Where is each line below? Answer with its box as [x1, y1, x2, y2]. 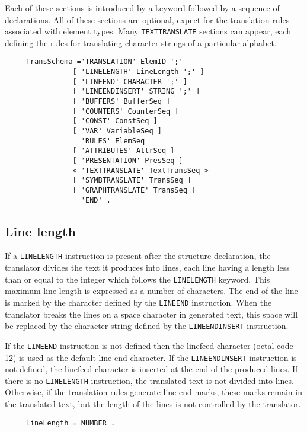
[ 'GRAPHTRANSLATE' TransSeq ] [72, 185, 196, 194]
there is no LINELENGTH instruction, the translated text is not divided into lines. [5, 374, 294, 386]
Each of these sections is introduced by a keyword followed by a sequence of [5, 2, 280, 14]
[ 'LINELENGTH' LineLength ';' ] [72, 68, 204, 76]
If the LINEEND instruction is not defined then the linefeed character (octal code [5, 339, 293, 351]
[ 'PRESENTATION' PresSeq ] [72, 156, 183, 165]
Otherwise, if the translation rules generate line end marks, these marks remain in [5, 386, 302, 398]
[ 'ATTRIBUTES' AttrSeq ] [72, 146, 175, 155]
